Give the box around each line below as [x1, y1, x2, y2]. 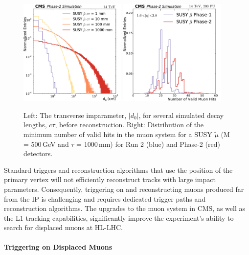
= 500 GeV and [23, 139, 69, 149]
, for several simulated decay [138, 110, 224, 120]
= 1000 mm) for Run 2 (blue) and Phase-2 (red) [76, 139, 220, 149]
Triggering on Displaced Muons [4, 241, 113, 252]
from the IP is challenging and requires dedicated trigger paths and [4, 193, 206, 204]
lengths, [23, 119, 47, 130]
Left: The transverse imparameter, [23, 110, 127, 120]
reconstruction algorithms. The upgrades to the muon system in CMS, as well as [4, 203, 245, 213]
